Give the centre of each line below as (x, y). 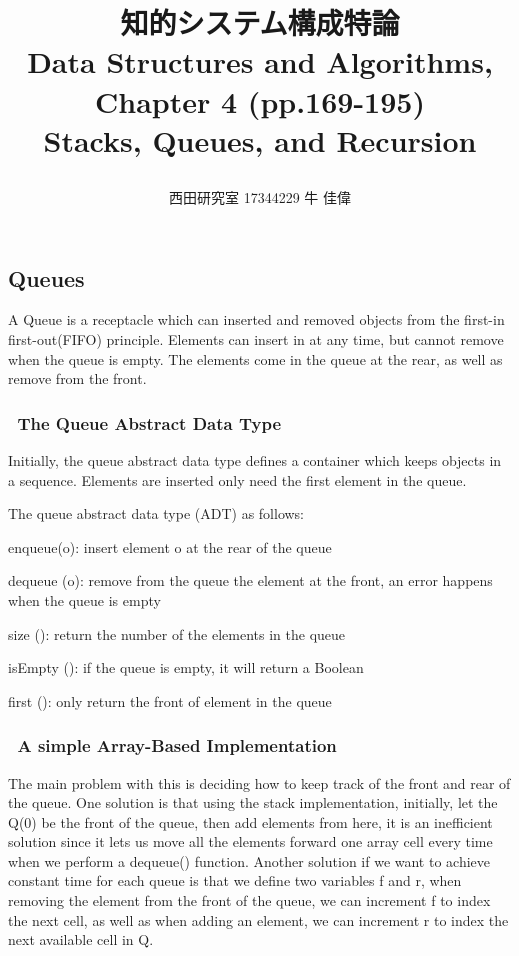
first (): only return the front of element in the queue (170, 700)
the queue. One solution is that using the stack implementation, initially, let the (253, 802)
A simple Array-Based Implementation (177, 745)
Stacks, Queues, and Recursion (260, 139)
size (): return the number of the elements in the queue (177, 633)
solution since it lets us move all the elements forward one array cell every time (250, 841)
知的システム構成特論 (260, 22)
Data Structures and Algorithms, (260, 61)
